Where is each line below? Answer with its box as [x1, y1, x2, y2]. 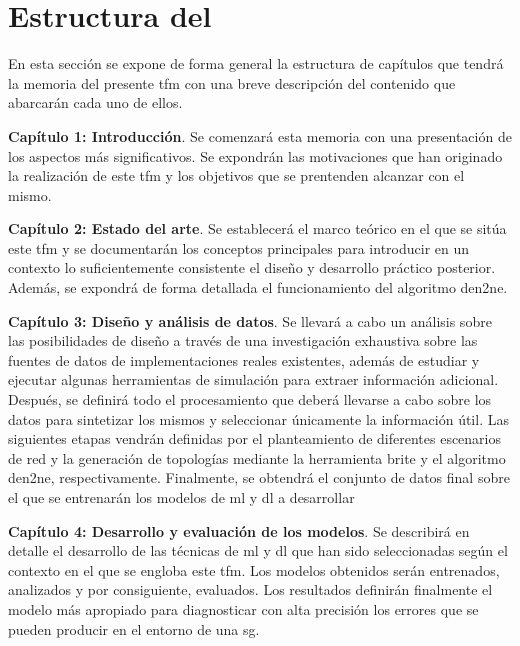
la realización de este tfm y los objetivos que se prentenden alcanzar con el [8, 165, 465, 186]
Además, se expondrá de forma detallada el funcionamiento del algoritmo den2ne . [8, 277, 508, 298]
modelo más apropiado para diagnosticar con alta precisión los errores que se [8, 598, 479, 619]
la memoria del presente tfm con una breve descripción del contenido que [8, 72, 456, 93]
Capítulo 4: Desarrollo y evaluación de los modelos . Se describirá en [8, 520, 470, 541]
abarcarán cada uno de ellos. [8, 92, 183, 113]
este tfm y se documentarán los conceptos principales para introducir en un [8, 237, 470, 258]
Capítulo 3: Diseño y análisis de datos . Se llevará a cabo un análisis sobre [8, 310, 492, 331]
